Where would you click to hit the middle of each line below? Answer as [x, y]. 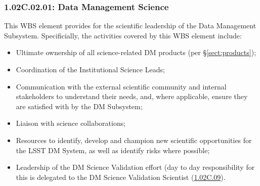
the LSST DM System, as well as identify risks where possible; [113, 150]
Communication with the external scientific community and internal [121, 86]
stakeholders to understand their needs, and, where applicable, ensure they [132, 96]
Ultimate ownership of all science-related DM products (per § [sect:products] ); [136, 52]
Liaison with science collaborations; [71, 123]
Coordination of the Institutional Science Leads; [90, 69]
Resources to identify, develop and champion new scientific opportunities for [134, 140]
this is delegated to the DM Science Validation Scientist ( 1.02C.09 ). [121, 177]
